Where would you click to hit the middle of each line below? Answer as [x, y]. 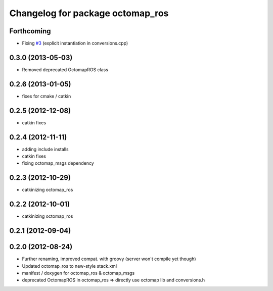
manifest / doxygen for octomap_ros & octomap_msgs [78, 273]
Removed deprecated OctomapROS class [65, 69]
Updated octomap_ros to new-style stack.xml [70, 266]
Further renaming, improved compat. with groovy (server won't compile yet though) [109, 259]
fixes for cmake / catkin [47, 96]
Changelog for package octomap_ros [89, 13]
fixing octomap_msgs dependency [58, 163]
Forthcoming [30, 31]
